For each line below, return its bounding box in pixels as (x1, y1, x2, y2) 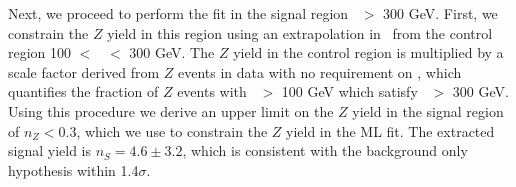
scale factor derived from (8, 61, 160, 82)
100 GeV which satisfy (281, 81, 418, 102)
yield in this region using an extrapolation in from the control (107, 22, 493, 43)
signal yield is (8, 140, 91, 161)
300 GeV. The (129, 42, 215, 63)
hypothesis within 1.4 (8, 159, 139, 180)
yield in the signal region (352, 100, 504, 121)
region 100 (8, 42, 72, 63)
